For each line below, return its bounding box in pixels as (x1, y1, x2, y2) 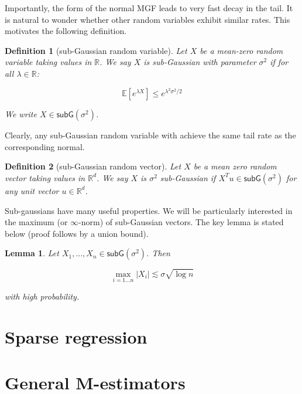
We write (5, 108, 37, 120)
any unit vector (5, 184, 59, 196)
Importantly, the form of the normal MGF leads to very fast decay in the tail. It (5, 2, 293, 13)
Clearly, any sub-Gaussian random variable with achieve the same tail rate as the (5, 129, 296, 141)
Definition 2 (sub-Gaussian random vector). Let (5, 160, 181, 172)
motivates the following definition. (5, 25, 127, 37)
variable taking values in (5, 56, 92, 68)
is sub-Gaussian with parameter (143, 56, 256, 68)
